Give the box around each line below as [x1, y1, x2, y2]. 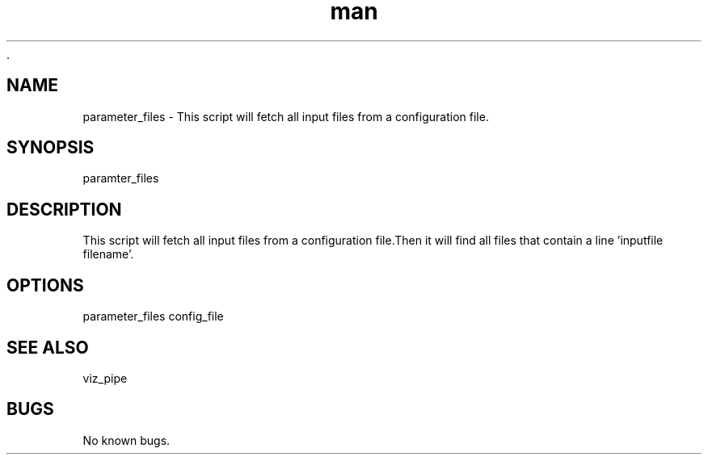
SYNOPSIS [6, 137, 95, 158]
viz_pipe [82, 371, 128, 385]
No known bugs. [82, 433, 171, 447]
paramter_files [82, 171, 159, 186]
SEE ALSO [6, 337, 89, 358]
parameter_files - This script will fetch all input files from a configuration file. [82, 109, 489, 124]
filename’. [82, 247, 134, 262]
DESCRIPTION [6, 199, 122, 220]
